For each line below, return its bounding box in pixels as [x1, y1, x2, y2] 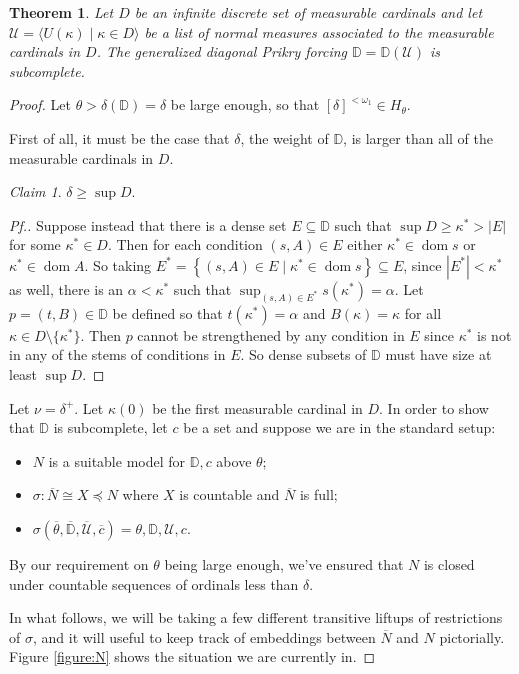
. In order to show [379, 397, 489, 418]
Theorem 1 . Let [9, 2, 114, 22]
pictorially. [439, 626, 505, 647]
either [347, 234, 383, 255]
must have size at [385, 344, 492, 365]
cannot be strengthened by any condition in [137, 324, 405, 345]
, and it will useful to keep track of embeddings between [32, 626, 376, 647]
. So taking [84, 254, 152, 275]
